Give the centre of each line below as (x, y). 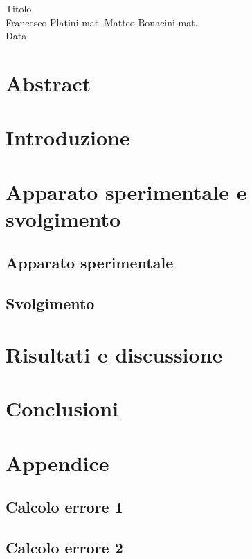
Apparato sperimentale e (126, 191)
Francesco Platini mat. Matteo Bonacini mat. (102, 22)
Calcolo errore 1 (64, 507)
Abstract (48, 83)
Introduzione (68, 137)
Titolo (19, 8)
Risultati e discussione (114, 354)
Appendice (57, 462)
